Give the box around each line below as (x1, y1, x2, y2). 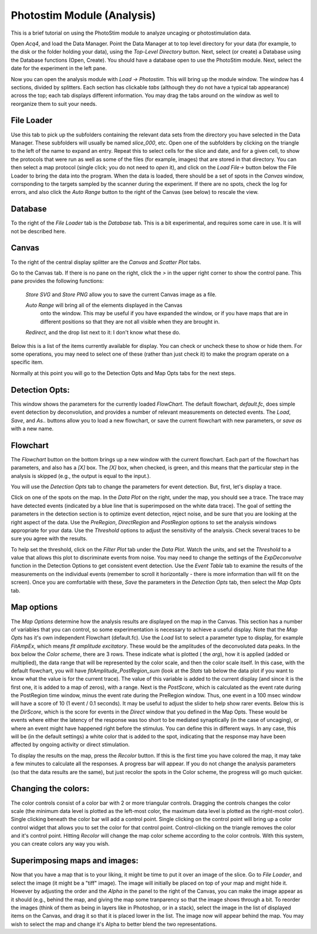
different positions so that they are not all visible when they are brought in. (40, 318, 220, 325)
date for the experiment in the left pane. (11, 65, 107, 72)
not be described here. (11, 227, 66, 235)
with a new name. (11, 425, 54, 432)
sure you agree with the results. (11, 535, 87, 542)
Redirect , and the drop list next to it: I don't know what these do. (25, 329, 181, 336)
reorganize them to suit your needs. (11, 100, 97, 107)
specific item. (11, 359, 44, 366)
